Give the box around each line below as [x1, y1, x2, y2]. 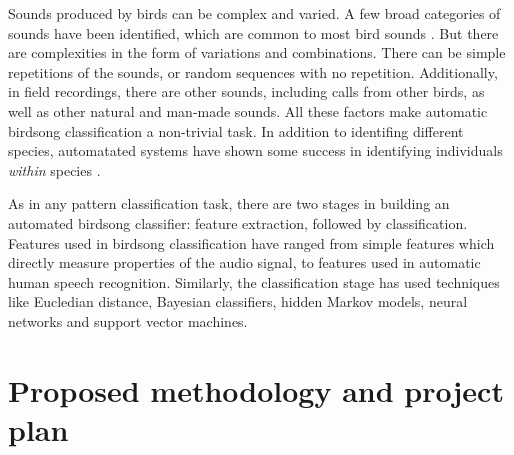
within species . [8, 159, 101, 180]
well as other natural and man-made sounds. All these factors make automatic [8, 100, 488, 121]
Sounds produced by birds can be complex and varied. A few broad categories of [8, 3, 501, 23]
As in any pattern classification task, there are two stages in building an [8, 193, 450, 214]
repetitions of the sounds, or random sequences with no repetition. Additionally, [8, 61, 498, 82]
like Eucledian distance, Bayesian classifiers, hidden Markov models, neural [8, 291, 468, 312]
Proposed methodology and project [8, 369, 504, 410]
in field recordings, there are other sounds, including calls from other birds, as [8, 81, 485, 102]
